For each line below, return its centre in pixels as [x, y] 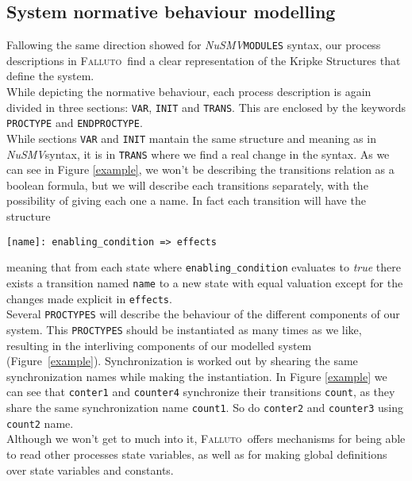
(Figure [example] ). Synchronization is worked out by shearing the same [182, 361]
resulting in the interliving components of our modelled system [159, 345]
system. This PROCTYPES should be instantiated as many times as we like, [184, 329]
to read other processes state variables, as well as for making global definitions [197, 454]
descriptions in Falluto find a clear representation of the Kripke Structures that [204, 60]
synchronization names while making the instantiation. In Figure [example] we [197, 376]
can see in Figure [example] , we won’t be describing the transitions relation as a [200, 169]
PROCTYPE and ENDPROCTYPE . [75, 123]
